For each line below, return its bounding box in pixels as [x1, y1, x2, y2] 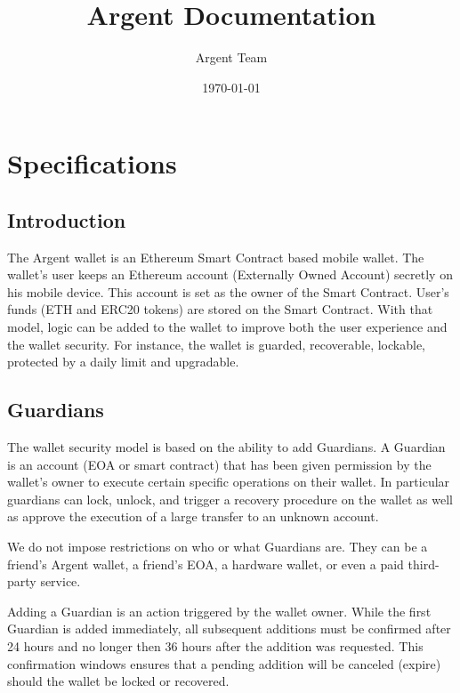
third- [408, 554, 440, 573]
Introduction [7, 205, 126, 233]
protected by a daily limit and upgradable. [7, 352, 239, 371]
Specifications [7, 145, 177, 181]
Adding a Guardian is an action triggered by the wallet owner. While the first [7, 601, 432, 620]
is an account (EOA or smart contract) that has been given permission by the [7, 455, 432, 473]
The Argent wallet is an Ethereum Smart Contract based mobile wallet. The [7, 247, 424, 266]
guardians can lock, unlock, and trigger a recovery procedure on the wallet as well [7, 489, 453, 508]
